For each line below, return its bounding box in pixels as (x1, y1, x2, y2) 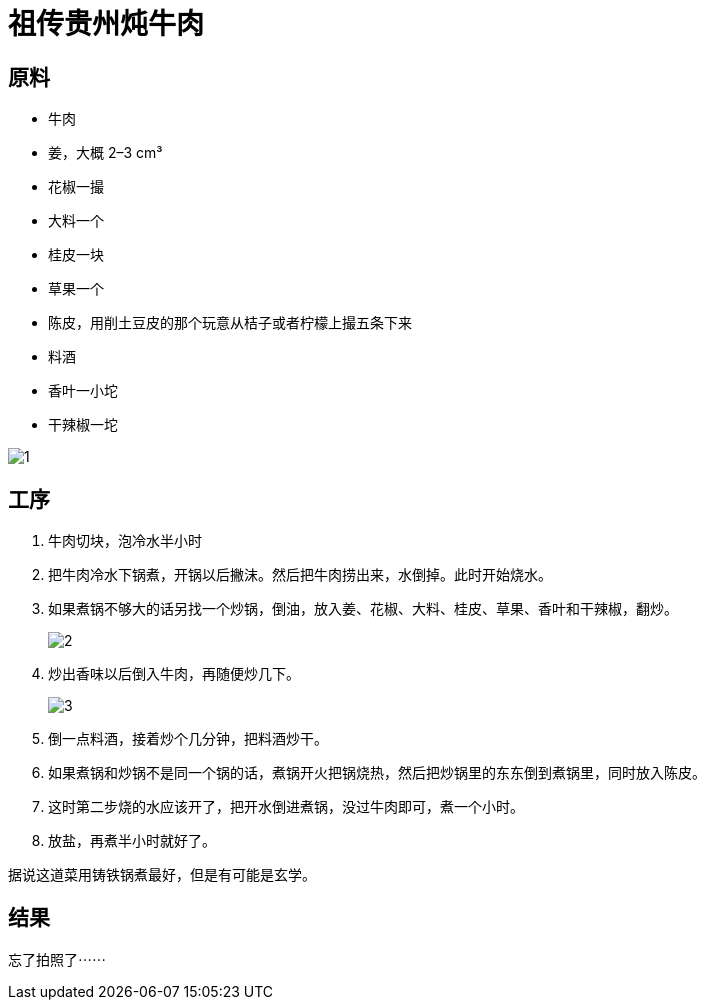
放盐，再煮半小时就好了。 (48, 832, 216, 850)
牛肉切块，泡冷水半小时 (48, 532, 202, 550)
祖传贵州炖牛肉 (8, 7, 205, 41)
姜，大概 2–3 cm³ (48, 144, 163, 162)
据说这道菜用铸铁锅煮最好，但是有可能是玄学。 (8, 866, 316, 884)
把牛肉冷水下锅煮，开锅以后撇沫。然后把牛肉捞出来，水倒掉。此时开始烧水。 (48, 566, 552, 584)
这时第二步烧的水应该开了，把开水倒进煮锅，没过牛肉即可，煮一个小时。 (48, 798, 524, 816)
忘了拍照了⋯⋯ (8, 950, 106, 968)
